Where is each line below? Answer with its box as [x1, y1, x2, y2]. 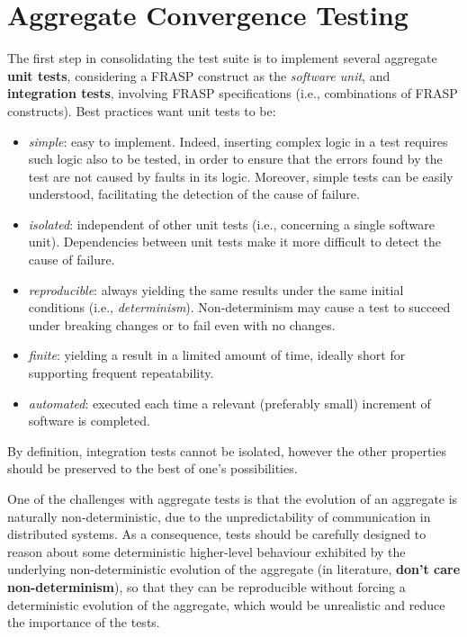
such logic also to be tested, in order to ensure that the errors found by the [28, 149, 443, 168]
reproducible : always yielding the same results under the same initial [28, 280, 404, 299]
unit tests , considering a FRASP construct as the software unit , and [7, 66, 391, 85]
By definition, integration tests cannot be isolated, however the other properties [7, 441, 446, 460]
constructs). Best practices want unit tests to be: [7, 101, 276, 120]
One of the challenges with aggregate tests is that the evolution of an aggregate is [7, 489, 458, 507]
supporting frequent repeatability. [28, 363, 214, 382]
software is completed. [28, 411, 150, 430]
